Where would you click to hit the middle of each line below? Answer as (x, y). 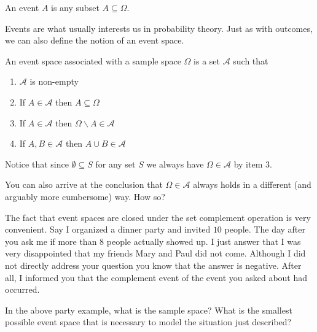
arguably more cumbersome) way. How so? (85, 196)
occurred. (22, 289)
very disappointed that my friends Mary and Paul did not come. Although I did (155, 253)
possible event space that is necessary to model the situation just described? (148, 322)
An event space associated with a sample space (93, 60)
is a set (207, 60)
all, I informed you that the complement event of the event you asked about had (156, 277)
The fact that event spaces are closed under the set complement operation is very (158, 217)
